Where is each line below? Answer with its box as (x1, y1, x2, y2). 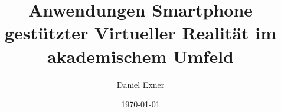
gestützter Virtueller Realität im (5, 21, 276, 45)
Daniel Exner (116, 78, 165, 90)
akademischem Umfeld (47, 44, 234, 68)
